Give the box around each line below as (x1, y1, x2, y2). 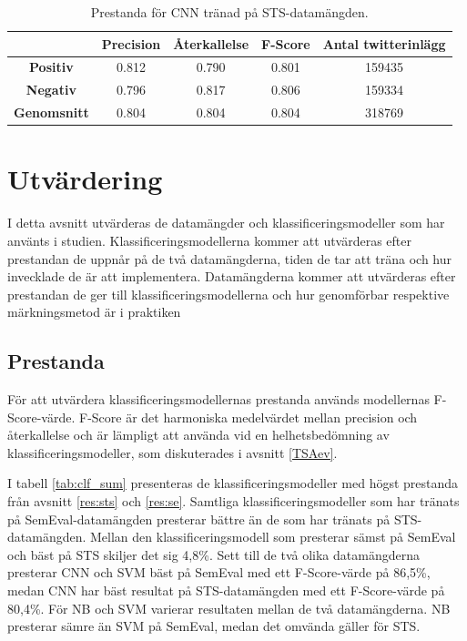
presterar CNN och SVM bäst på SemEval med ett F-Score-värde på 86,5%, (7, 563, 431, 582)
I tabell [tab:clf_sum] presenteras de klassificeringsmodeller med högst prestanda (7, 473, 459, 493)
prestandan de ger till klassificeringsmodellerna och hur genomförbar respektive (7, 284, 450, 303)
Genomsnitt (14, 103, 89, 122)
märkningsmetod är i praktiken (7, 302, 181, 321)
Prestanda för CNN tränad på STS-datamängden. (90, 3, 369, 21)
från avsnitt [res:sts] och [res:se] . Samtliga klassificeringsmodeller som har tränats (7, 492, 460, 511)
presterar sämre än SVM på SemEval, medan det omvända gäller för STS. (7, 616, 421, 636)
